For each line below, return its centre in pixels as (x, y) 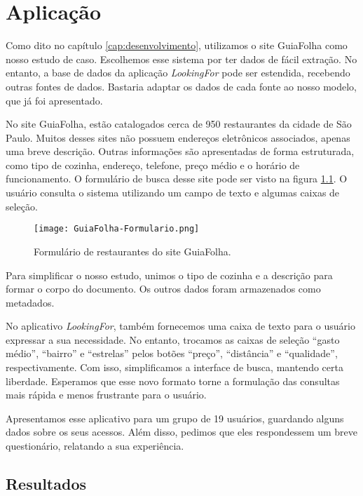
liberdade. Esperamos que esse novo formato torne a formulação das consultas (173, 381)
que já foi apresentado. (54, 100)
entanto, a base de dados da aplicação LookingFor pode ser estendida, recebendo (178, 73)
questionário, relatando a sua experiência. (95, 446)
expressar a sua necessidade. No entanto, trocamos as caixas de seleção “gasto (173, 339)
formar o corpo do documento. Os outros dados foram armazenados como (163, 289)
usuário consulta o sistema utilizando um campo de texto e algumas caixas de (173, 193)
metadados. (30, 302)
